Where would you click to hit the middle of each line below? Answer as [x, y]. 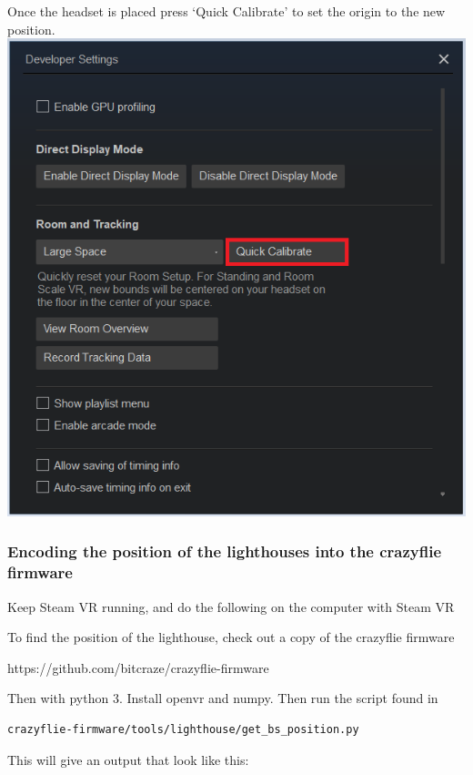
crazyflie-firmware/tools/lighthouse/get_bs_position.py [183, 730]
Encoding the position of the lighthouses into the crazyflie [225, 551]
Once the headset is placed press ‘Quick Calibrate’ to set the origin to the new [226, 11]
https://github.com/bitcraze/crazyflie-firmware [138, 667]
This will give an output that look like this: [128, 759]
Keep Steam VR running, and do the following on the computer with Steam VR [231, 606]
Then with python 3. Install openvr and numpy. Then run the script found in [223, 698]
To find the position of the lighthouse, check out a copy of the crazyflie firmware [231, 637]
